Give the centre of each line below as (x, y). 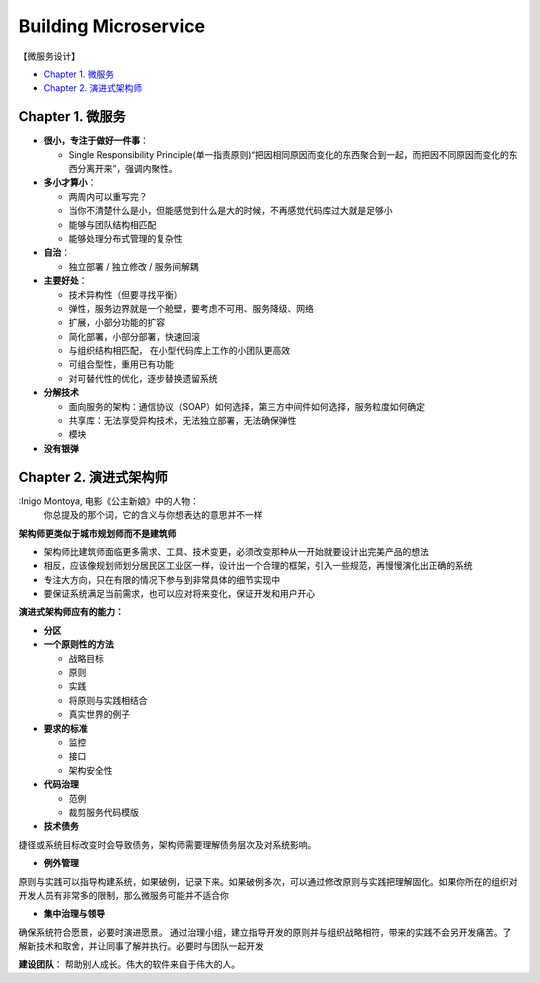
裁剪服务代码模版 (103, 812)
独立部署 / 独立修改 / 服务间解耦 (133, 266)
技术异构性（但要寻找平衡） (125, 294)
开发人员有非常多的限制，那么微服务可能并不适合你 (123, 895)
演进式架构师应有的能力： (71, 612)
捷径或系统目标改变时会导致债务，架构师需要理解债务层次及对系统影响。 (167, 844)
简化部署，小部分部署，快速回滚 (134, 336)
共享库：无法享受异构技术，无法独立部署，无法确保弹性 (182, 421)
